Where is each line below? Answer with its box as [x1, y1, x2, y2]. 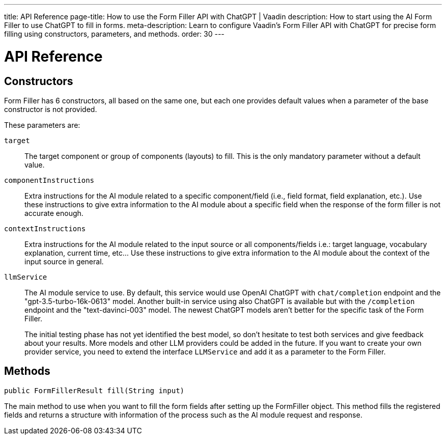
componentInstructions [4, 176, 95, 184]
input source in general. [24, 257, 104, 266]
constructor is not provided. [4, 104, 97, 114]
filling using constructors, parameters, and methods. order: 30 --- [4, 30, 225, 38]
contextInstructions [4, 224, 86, 233]
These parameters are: [4, 120, 80, 129]
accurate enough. [24, 208, 83, 217]
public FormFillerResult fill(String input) [4, 386, 185, 395]
